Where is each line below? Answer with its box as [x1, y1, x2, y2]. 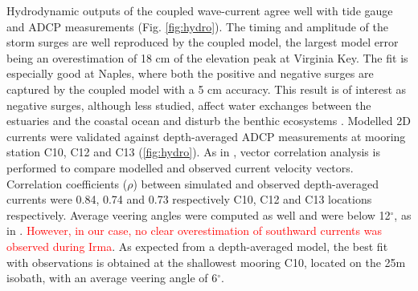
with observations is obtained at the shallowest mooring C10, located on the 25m [6, 253, 406, 270]
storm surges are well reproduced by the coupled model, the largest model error [6, 34, 399, 51]
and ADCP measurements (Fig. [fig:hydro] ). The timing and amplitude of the [6, 18, 388, 34]
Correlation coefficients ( [6, 175, 128, 192]
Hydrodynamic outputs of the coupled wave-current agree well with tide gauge [6, 2, 393, 18]
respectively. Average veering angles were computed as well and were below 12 [6, 206, 391, 223]
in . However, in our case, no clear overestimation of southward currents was [6, 222, 382, 239]
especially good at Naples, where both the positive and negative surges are [6, 65, 374, 82]
